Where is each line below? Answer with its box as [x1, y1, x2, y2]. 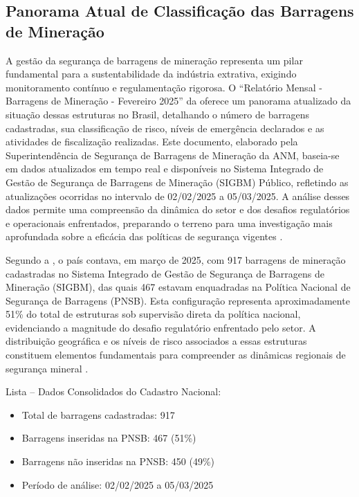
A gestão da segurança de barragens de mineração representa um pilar [6, 53, 303, 67]
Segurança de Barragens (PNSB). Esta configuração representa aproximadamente [6, 293, 350, 307]
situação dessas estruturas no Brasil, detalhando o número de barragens [6, 107, 309, 121]
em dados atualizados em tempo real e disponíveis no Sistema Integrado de [6, 161, 324, 176]
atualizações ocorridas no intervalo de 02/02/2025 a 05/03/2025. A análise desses [6, 188, 350, 203]
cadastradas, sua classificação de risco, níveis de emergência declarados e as [6, 120, 324, 135]
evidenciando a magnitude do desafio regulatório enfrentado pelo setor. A [6, 320, 316, 334]
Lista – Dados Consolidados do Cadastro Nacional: [6, 384, 221, 399]
